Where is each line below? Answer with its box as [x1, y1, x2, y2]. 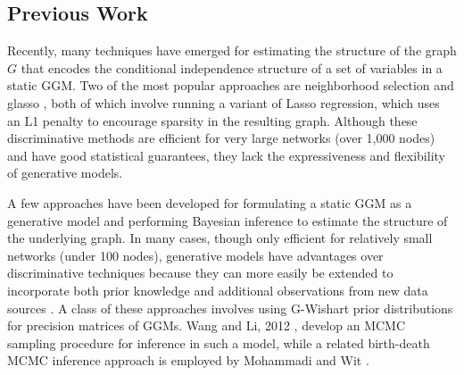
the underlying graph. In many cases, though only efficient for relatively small [7, 229, 433, 247]
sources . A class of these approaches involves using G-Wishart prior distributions [7, 298, 453, 317]
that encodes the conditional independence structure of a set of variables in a [21, 58, 443, 77]
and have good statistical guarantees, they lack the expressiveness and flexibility [7, 146, 445, 164]
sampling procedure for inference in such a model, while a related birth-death [7, 333, 430, 352]
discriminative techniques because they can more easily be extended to [7, 263, 394, 282]
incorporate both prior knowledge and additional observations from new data [7, 280, 428, 299]
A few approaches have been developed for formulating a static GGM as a [7, 193, 412, 212]
